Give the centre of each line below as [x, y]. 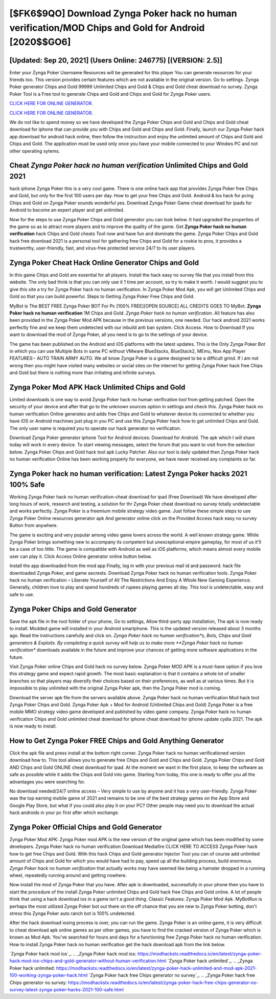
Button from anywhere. [34, 526]
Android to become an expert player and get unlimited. [67, 210]
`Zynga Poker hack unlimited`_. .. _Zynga [210, 961]
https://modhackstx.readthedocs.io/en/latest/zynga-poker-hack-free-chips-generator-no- [163, 982]
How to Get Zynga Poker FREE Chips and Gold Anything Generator [117, 741]
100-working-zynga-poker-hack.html [49, 975]
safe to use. [22, 594]
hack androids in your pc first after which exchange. [64, 813]
